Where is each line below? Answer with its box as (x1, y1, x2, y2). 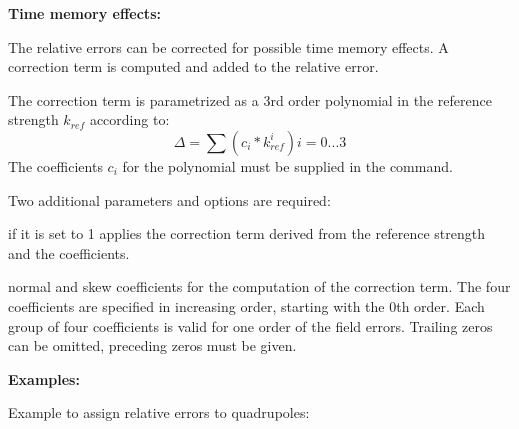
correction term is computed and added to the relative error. (8, 56, 379, 77)
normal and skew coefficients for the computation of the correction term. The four (8, 276, 511, 297)
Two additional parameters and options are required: (8, 189, 331, 210)
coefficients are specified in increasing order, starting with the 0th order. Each (8, 295, 485, 316)
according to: (89, 109, 170, 130)
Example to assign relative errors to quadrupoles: (8, 402, 310, 423)
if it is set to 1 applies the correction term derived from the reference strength (8, 223, 485, 244)
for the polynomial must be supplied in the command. (122, 155, 453, 176)
